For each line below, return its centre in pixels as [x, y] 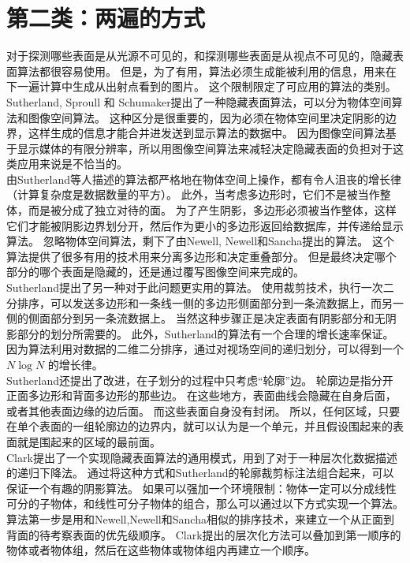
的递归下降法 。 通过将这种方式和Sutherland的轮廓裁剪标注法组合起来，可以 [200, 473]
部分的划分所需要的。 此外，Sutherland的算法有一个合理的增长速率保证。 [205, 333]
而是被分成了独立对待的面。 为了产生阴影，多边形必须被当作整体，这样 [212, 210]
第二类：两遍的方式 [106, 18]
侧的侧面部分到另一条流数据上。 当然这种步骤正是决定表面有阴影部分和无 [196, 318]
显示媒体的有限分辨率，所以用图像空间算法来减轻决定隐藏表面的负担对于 [205, 148]
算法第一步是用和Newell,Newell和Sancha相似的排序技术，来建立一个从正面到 [200, 518]
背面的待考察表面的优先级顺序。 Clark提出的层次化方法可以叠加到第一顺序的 [204, 534]
